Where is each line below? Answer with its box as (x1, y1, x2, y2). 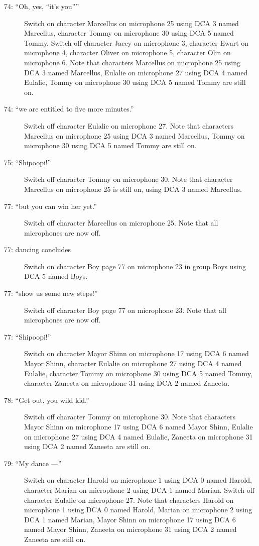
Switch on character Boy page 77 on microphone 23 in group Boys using (24, 261, 246, 271)
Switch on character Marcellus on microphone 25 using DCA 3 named (24, 18, 239, 28)
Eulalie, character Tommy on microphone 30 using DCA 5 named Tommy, (24, 368, 252, 378)
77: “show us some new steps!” (4, 288, 98, 298)
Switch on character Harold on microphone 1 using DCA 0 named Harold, (24, 475, 252, 485)
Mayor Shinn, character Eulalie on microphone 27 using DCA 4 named (24, 358, 242, 369)
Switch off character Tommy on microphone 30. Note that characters (24, 411, 236, 422)
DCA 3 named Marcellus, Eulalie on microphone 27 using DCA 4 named (24, 67, 248, 77)
